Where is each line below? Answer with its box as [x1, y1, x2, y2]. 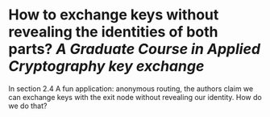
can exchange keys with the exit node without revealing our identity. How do [8, 92, 262, 102]
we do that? [8, 101, 48, 111]
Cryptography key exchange [8, 57, 205, 76]
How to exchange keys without [8, 6, 219, 24]
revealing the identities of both [8, 23, 218, 41]
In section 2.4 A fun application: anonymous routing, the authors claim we [8, 83, 254, 94]
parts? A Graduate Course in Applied [8, 40, 260, 58]
